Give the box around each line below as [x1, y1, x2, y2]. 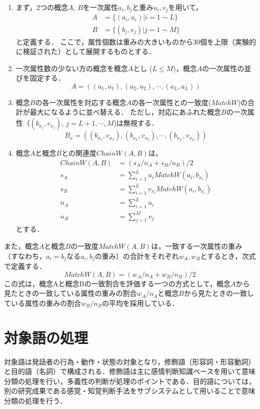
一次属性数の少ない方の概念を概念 [15, 63, 128, 73]
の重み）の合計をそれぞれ [94, 250, 179, 261]
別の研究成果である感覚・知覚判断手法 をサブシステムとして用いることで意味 [4, 385, 255, 396]
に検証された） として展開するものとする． [15, 46, 155, 57]
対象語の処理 [4, 327, 88, 347]
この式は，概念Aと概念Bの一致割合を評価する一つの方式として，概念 [4, 278, 231, 288]
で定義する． [4, 261, 46, 271]
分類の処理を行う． [4, 395, 66, 405]
